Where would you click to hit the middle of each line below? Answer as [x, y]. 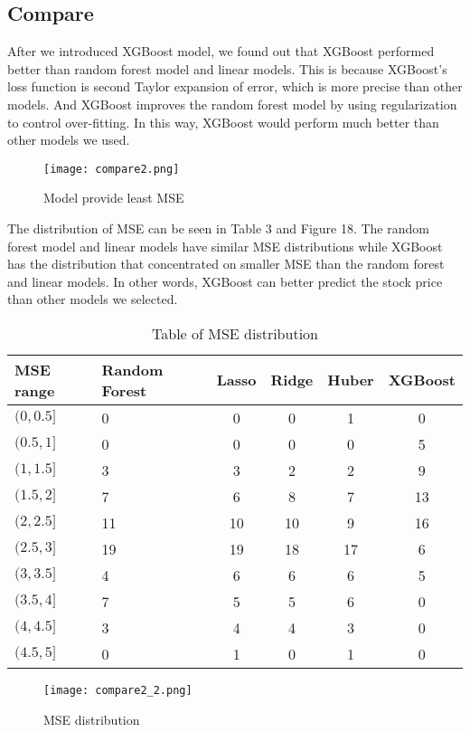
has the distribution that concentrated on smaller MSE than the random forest [226, 264]
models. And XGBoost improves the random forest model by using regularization [232, 104]
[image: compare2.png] [112, 169]
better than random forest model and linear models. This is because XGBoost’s [227, 68]
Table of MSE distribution [235, 333]
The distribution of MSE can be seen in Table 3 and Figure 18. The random [218, 228]
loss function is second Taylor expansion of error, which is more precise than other [235, 86]
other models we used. [69, 140]
